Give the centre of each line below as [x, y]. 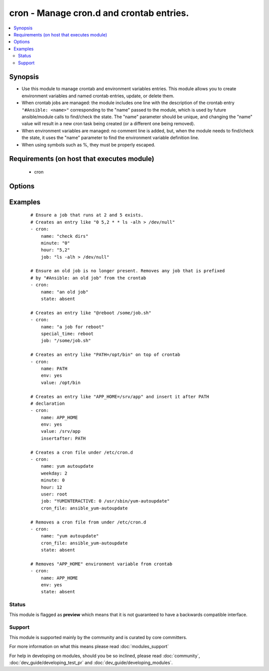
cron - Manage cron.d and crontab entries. [99, 13]
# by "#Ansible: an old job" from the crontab [88, 278]
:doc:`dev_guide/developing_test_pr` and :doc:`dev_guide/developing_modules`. [91, 663]
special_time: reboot [67, 334]
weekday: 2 [54, 473]
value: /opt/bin [61, 382]
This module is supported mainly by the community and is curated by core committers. [98, 637]
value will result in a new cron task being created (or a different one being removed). [108, 124]
